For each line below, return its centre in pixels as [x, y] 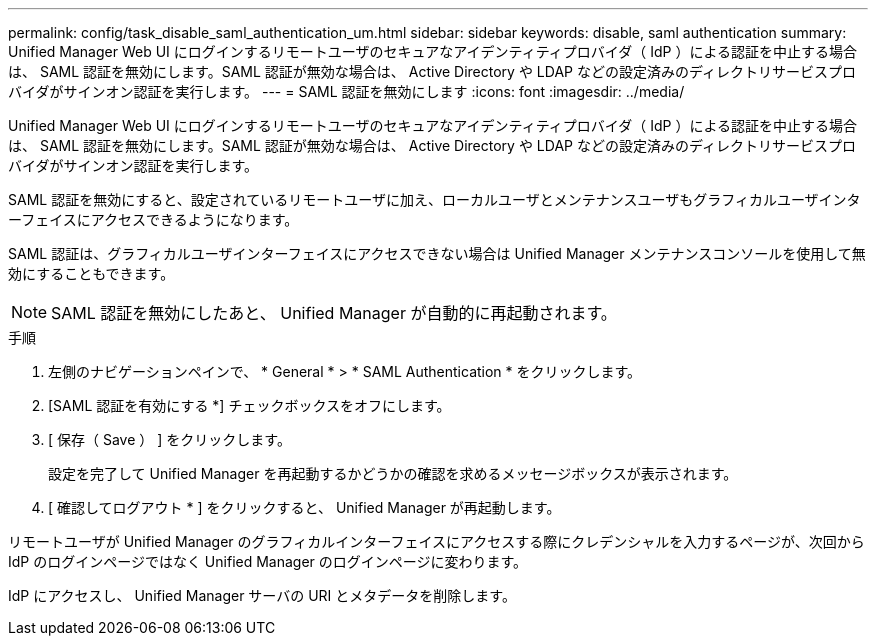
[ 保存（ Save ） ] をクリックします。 [169, 439]
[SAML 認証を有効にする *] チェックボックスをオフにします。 [249, 405]
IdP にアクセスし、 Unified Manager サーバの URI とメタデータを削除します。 [262, 595]
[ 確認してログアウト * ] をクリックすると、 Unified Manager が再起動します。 [304, 507]
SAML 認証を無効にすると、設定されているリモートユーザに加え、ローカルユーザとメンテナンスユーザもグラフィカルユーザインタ [434, 199]
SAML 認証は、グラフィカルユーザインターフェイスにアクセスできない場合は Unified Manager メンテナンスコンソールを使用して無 [437, 253]
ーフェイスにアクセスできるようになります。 [153, 219]
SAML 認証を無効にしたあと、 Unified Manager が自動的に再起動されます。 [334, 313]
